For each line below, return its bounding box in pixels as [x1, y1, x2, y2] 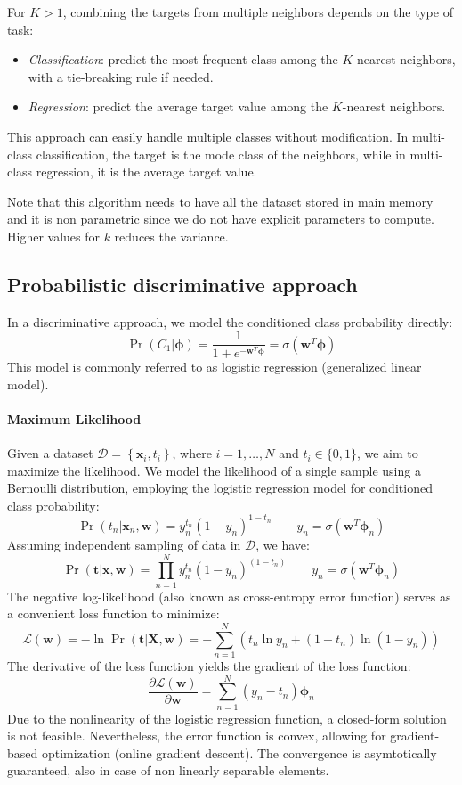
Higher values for [7, 226, 100, 245]
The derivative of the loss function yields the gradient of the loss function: [7, 656, 411, 675]
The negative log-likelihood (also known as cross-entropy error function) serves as [7, 586, 451, 605]
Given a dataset [7, 444, 93, 462]
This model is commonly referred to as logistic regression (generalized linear [7, 357, 422, 376]
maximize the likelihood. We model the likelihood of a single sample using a [7, 461, 421, 479]
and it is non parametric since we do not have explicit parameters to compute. [7, 209, 434, 228]
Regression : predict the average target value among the [28, 97, 328, 116]
